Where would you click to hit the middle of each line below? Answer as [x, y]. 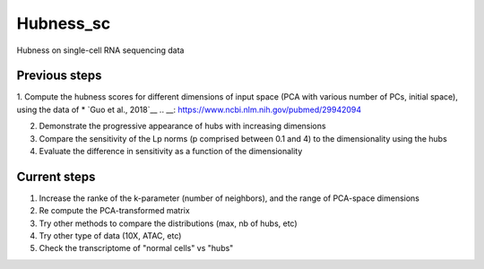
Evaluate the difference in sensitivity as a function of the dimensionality [171, 152]
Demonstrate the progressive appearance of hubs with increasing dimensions [182, 126]
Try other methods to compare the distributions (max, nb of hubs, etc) [168, 223]
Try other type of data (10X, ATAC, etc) [110, 236]
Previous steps [59, 76]
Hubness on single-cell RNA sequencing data [100, 50]
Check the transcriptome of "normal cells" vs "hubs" [136, 248]
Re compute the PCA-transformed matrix [114, 211]
